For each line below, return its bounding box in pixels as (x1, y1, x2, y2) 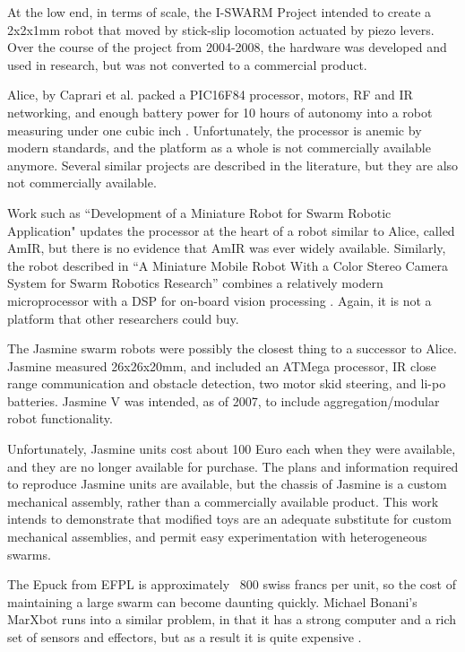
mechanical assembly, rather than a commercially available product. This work (7, 491, 439, 510)
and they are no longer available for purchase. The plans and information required (7, 456, 459, 475)
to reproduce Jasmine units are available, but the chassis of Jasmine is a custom (7, 474, 447, 493)
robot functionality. (7, 409, 113, 428)
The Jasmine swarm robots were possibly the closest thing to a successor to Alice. (7, 339, 457, 358)
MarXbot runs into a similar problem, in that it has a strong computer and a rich (7, 610, 457, 629)
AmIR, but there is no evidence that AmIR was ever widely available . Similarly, (7, 239, 446, 257)
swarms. (7, 544, 51, 563)
